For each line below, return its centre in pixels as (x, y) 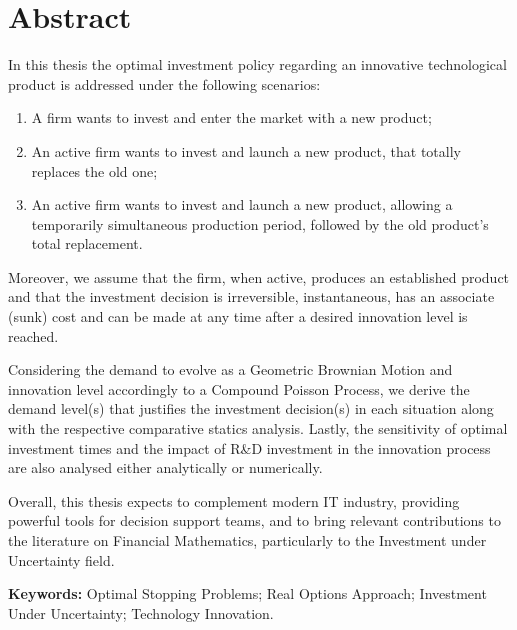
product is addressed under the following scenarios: (164, 83)
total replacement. (87, 243)
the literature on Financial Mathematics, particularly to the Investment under (247, 540)
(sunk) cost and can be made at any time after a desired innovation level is (238, 316)
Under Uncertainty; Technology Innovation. (141, 612)
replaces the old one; (94, 170)
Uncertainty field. (61, 559)
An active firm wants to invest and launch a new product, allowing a (242, 204)
